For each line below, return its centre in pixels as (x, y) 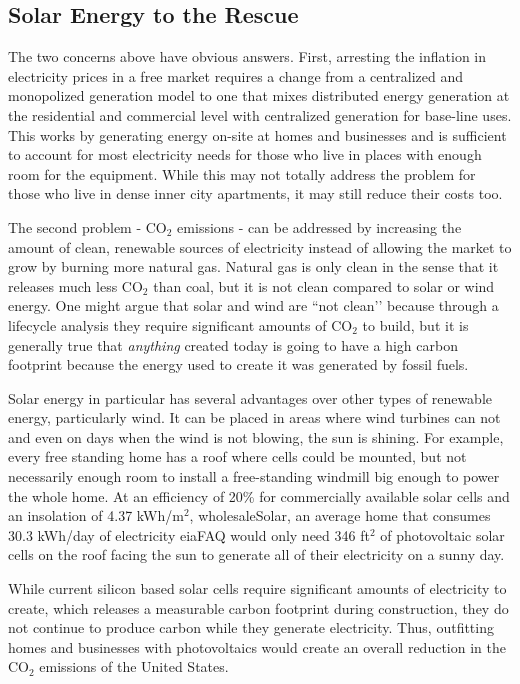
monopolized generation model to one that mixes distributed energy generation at (259, 95)
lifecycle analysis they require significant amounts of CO (180, 324)
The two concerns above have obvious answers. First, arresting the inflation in (247, 56)
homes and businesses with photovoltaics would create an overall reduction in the (257, 646)
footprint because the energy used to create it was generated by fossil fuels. (238, 364)
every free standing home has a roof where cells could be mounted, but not (237, 456)
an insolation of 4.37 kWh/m (96, 515)
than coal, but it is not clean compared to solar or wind (324, 285)
